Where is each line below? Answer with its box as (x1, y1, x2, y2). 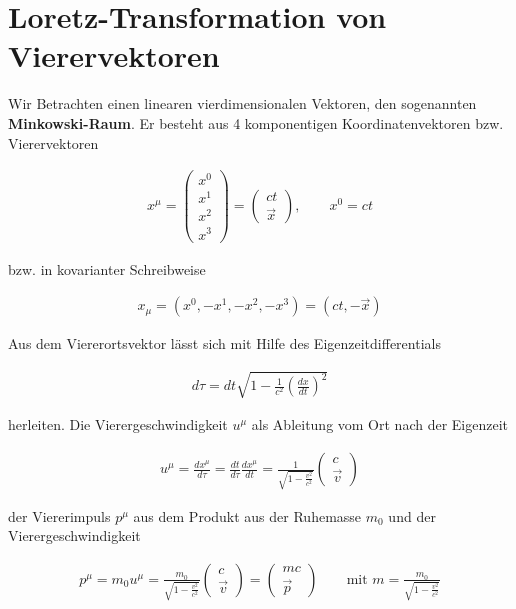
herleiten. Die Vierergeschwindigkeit (8, 414, 228, 435)
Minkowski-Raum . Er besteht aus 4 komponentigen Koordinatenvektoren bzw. (8, 112, 504, 133)
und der (388, 505, 436, 526)
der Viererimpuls (8, 505, 111, 526)
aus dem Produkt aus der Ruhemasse (133, 505, 362, 526)
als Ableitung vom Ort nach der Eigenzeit (251, 414, 509, 435)
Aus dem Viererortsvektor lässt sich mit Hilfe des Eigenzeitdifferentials (8, 333, 441, 354)
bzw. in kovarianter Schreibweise (8, 258, 206, 279)
